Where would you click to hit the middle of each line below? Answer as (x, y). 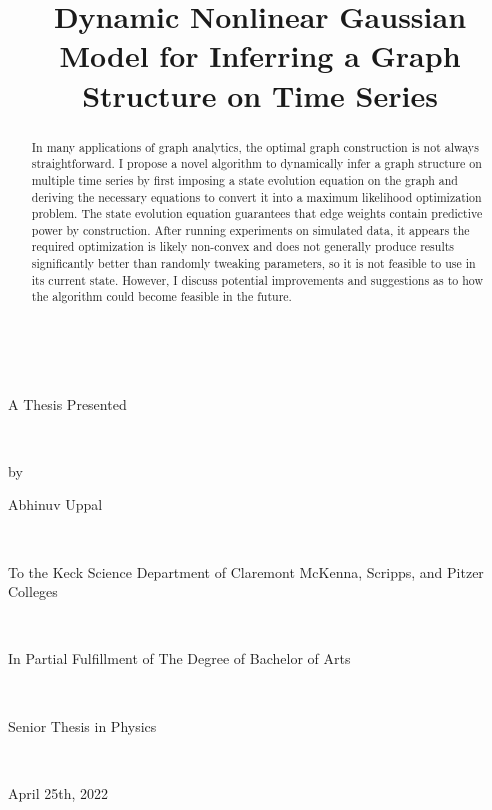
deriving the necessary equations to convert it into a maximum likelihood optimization (256, 196)
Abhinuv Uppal (55, 504)
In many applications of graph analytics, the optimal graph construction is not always (255, 146)
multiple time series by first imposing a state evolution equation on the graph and (244, 179)
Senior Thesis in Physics (82, 725)
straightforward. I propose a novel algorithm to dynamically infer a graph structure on (256, 163)
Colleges (33, 591)
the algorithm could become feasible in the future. (161, 296)
